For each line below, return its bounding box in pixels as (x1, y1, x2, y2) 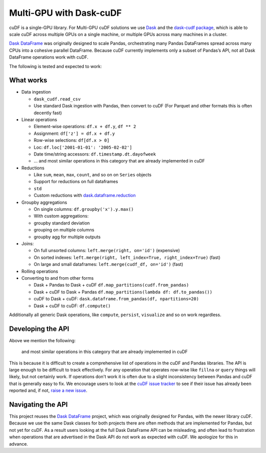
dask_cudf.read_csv (33, 96, 81, 102)
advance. (9, 441, 28, 447)
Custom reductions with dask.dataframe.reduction (33, 193, 136, 198)
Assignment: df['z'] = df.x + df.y (33, 130, 115, 136)
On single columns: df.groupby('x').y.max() (33, 206, 134, 212)
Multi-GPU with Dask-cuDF (9, 7, 122, 18)
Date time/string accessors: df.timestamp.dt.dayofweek (33, 151, 156, 157)
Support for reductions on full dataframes (33, 179, 118, 185)
